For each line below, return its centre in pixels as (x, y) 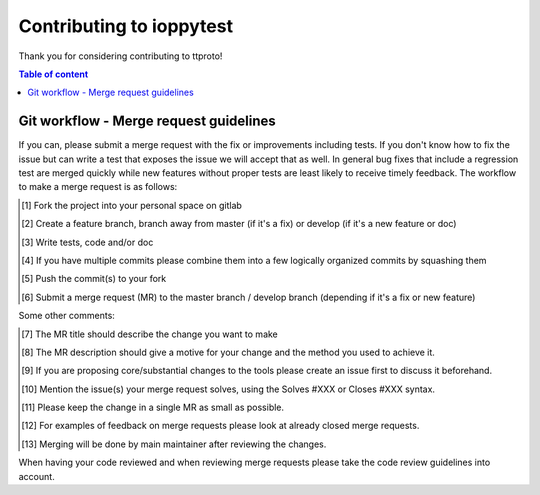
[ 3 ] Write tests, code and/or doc (87, 242)
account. (36, 476)
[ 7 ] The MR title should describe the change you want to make (150, 334)
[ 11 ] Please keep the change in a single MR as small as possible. (153, 407)
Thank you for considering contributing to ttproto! (120, 56)
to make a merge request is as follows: (98, 187)
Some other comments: (66, 316)
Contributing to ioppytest (126, 26)
